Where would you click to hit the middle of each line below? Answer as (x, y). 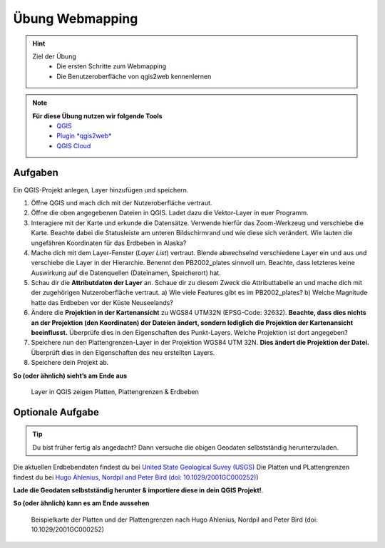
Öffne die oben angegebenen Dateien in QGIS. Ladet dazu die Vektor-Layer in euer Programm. (170, 213)
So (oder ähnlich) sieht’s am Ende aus (70, 376)
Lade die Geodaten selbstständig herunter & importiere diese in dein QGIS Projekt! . (138, 490)
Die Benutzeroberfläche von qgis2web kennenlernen (134, 76)
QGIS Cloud (74, 145)
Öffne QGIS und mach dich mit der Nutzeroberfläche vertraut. (122, 202)
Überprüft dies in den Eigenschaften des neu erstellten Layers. (123, 352)
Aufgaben (36, 173)
